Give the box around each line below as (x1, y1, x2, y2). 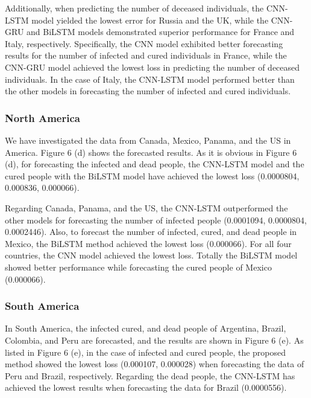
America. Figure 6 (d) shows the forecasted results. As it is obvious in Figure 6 (5, 146, 297, 158)
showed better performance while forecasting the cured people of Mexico (5, 260, 272, 273)
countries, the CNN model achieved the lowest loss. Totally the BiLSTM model (5, 249, 298, 262)
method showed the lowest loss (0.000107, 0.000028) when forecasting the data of (5, 358, 304, 370)
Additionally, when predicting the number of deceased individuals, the (5, 2, 264, 14)
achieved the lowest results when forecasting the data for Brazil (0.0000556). (5, 381, 287, 394)
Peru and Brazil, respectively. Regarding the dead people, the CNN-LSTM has (5, 369, 295, 382)
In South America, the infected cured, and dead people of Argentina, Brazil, (5, 322, 286, 335)
